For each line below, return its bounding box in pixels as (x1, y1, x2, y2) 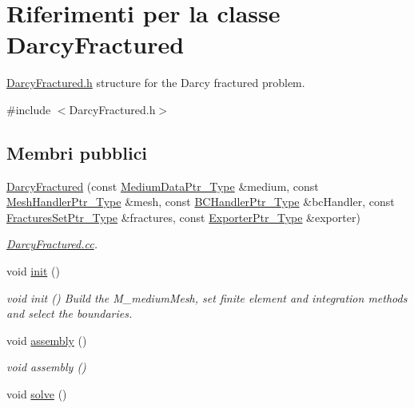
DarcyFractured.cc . (6, 236, 98, 252)
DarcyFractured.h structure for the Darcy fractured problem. (6, 74, 305, 91)
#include (6, 101, 51, 117)
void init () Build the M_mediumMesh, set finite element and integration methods (6, 289, 408, 306)
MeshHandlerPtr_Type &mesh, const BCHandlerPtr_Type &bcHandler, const (6, 193, 395, 210)
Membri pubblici (6, 140, 148, 164)
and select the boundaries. (6, 305, 133, 322)
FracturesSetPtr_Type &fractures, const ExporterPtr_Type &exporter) (6, 208, 360, 225)
